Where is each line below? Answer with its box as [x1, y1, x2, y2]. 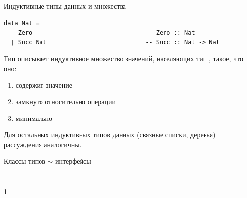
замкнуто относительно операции [15, 96, 116, 107]
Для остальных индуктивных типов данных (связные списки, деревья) [4, 129, 216, 140]
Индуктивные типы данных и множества [4, 1, 126, 11]
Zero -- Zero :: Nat [18, 29, 195, 37]
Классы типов [4, 156, 45, 166]
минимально [15, 113, 53, 123]
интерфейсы [55, 156, 91, 166]
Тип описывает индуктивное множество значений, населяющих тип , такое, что [4, 53, 244, 64]
